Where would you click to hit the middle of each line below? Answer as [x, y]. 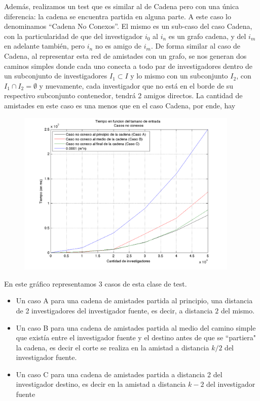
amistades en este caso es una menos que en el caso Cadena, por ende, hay [120, 105]
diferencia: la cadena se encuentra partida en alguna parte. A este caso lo [118, 16]
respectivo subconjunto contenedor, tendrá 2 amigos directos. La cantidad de [123, 95]
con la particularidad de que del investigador [73, 36]
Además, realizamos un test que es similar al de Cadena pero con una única [122, 6]
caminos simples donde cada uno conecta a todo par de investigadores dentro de [128, 66]
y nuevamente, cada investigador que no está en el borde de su [136, 85]
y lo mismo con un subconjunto [179, 76]
